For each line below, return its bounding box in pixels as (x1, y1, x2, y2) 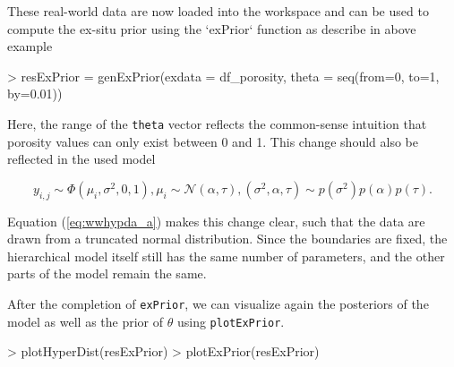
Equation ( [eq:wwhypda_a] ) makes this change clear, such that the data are (7, 211, 425, 230)
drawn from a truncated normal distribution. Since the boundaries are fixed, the (7, 229, 448, 248)
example (7, 37, 53, 55)
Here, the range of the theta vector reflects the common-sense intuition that (7, 114, 427, 132)
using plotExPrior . (176, 312, 285, 330)
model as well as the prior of (7, 312, 164, 330)
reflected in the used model (7, 149, 156, 168)
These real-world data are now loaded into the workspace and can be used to (7, 2, 429, 20)
